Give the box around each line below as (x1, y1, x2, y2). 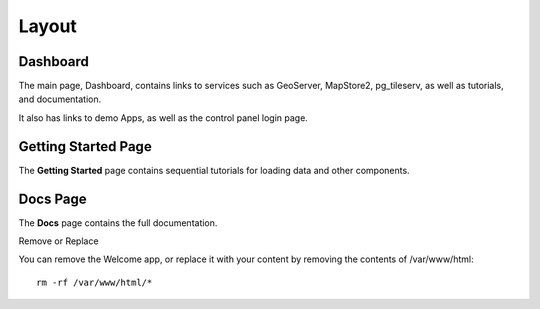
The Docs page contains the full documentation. (18, 216, 218, 229)
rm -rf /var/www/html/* (36, 276, 153, 288)
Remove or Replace (18, 235, 99, 247)
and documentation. (18, 93, 102, 105)
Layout (18, 15, 77, 37)
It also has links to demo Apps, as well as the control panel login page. (18, 111, 309, 124)
